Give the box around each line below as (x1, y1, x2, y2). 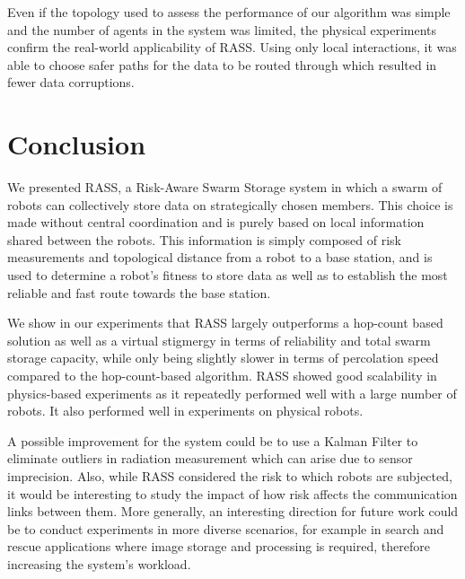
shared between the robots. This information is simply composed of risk (7, 230, 401, 249)
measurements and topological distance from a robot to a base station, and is (7, 248, 433, 267)
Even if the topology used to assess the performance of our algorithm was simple (7, 3, 451, 21)
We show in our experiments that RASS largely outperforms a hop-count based (7, 313, 443, 332)
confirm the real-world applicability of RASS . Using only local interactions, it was (7, 38, 457, 57)
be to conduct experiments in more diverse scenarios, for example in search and (7, 519, 444, 538)
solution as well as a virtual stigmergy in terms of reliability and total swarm (7, 330, 431, 349)
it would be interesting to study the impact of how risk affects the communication (7, 484, 458, 503)
